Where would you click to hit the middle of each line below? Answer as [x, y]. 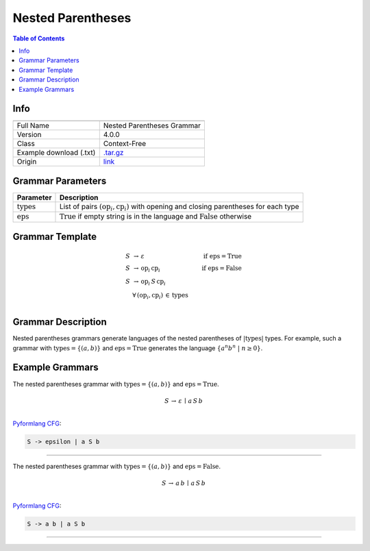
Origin [27, 162]
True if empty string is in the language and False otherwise [156, 217]
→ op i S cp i [150, 282]
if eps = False [222, 268]
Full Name [33, 125]
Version [29, 135]
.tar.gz [113, 153]
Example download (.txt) [56, 153]
